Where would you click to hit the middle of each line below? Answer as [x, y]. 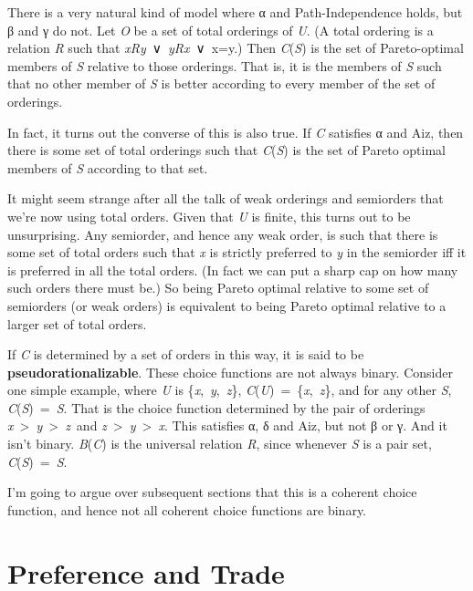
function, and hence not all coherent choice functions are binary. [187, 509]
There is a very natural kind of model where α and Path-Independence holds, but [235, 12]
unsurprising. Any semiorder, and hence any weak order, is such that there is [223, 234]
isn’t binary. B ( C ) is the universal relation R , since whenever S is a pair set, [220, 444]
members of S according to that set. [108, 167]
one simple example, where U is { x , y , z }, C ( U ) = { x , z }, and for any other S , [230, 390]
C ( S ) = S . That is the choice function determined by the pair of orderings [216, 407]
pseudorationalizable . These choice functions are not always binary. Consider [230, 372]
